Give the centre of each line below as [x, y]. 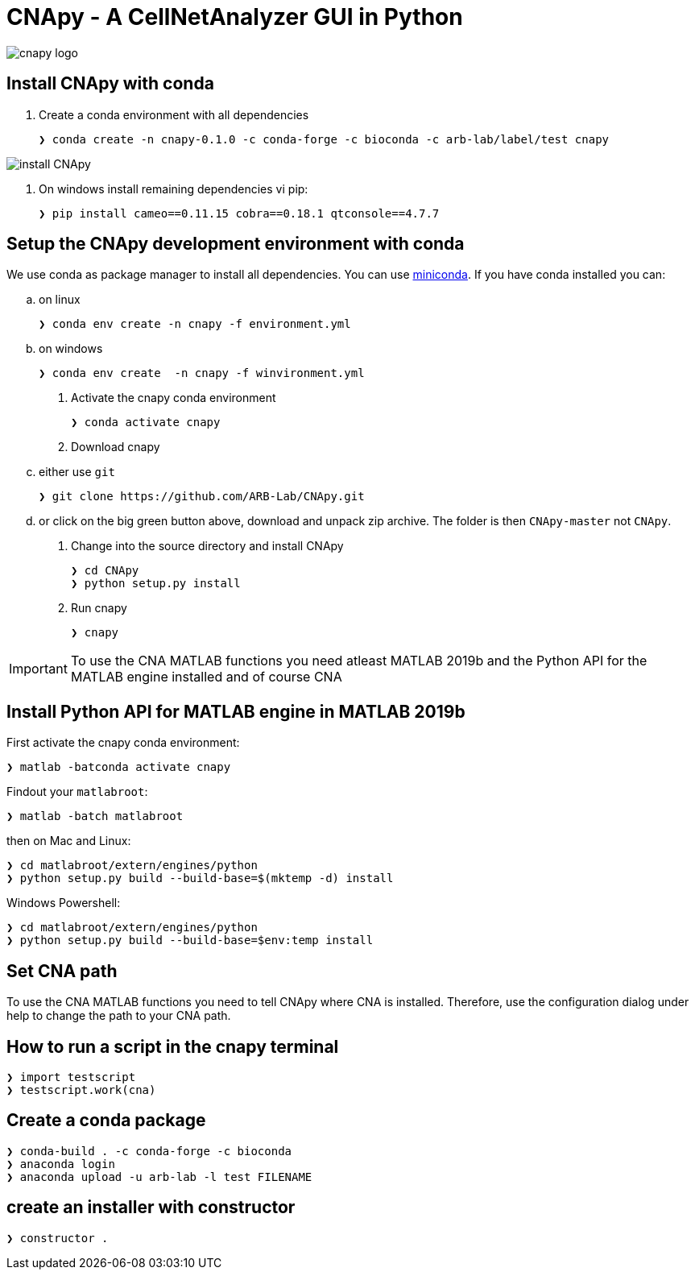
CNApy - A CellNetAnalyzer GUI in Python [235, 17]
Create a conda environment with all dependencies [174, 114]
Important [38, 669]
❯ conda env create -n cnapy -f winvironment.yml [202, 373]
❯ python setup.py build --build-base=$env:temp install [190, 940]
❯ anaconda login [61, 1164]
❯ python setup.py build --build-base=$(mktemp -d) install [200, 878]
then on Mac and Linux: [69, 841]
